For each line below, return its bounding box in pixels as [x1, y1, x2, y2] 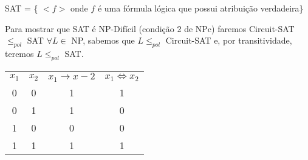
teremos [5, 47, 34, 59]
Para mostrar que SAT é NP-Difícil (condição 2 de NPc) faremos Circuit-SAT [5, 22, 295, 35]
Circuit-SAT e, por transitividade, [165, 34, 292, 47]
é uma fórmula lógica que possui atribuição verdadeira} [97, 2, 304, 14]
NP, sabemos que [71, 34, 135, 47]
